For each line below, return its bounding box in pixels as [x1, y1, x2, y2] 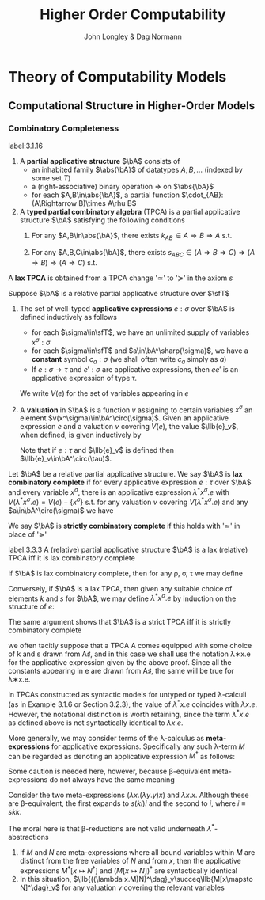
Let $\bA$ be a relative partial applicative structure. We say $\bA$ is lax [8, 469, 243, 479]
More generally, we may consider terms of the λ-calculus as [8, 733, 204, 742]
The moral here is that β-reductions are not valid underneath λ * [8, 822, 215, 833]
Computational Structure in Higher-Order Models [8, 99, 256, 112]
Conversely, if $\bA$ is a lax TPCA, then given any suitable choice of [8, 583, 233, 593]
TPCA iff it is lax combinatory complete [8, 553, 136, 563]
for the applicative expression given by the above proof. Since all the [8, 658, 232, 667]
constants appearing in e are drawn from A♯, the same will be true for [8, 666, 235, 676]
